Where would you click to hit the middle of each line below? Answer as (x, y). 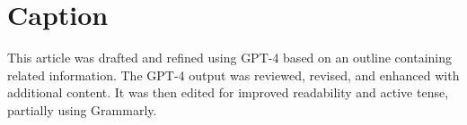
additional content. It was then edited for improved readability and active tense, (228, 92)
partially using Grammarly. (82, 109)
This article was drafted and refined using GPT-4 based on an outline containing (230, 58)
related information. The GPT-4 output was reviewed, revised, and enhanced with (233, 75)
